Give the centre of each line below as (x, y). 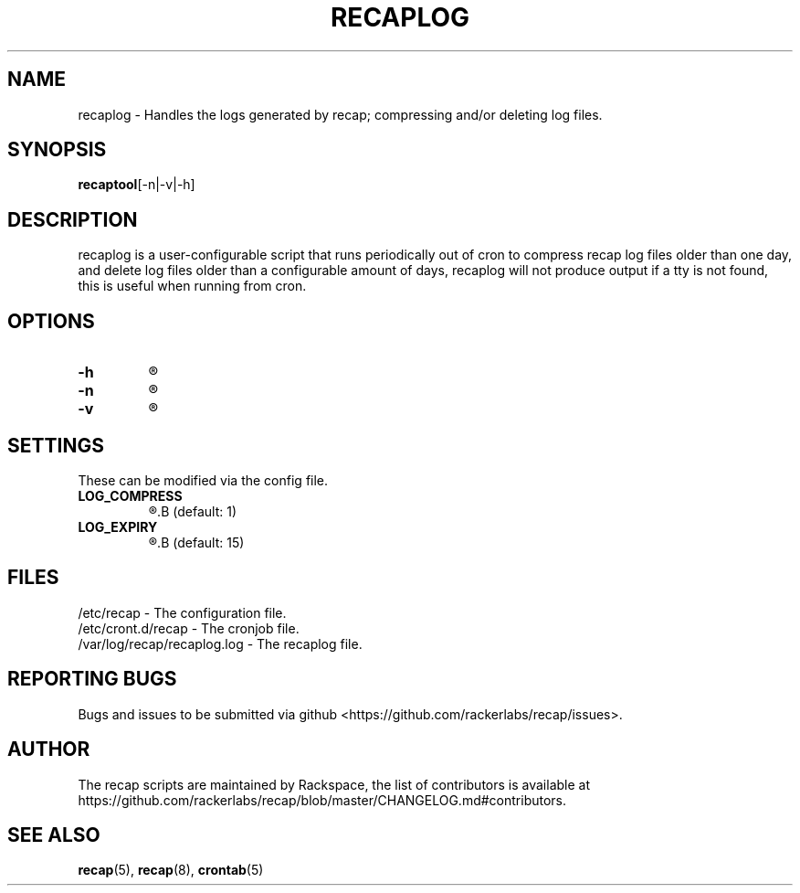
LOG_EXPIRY (118, 526)
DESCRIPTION (73, 219)
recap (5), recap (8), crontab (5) (171, 870)
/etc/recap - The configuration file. (182, 612)
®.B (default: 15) (196, 542)
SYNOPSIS (57, 150)
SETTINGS (56, 445)
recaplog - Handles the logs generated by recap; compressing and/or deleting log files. (340, 114)
